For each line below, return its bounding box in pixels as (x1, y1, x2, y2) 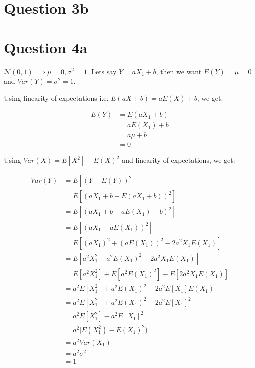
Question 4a (4, 37, 88, 57)
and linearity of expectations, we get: (122, 155, 235, 165)
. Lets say (87, 66, 117, 76)
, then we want (156, 66, 202, 76)
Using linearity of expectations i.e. (4, 92, 109, 103)
